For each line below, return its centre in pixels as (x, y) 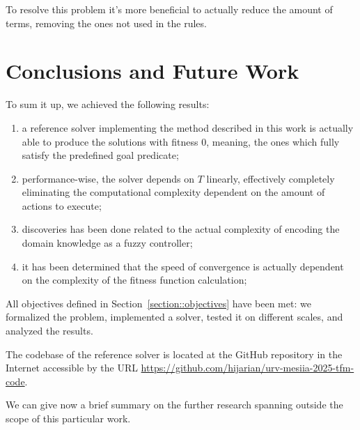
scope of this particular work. (68, 418)
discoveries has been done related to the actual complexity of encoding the (181, 229)
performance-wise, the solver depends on (108, 178)
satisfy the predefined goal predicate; (100, 155)
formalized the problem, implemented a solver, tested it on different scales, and (174, 317)
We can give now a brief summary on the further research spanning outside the (174, 405)
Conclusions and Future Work (152, 71)
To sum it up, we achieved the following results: (108, 104)
